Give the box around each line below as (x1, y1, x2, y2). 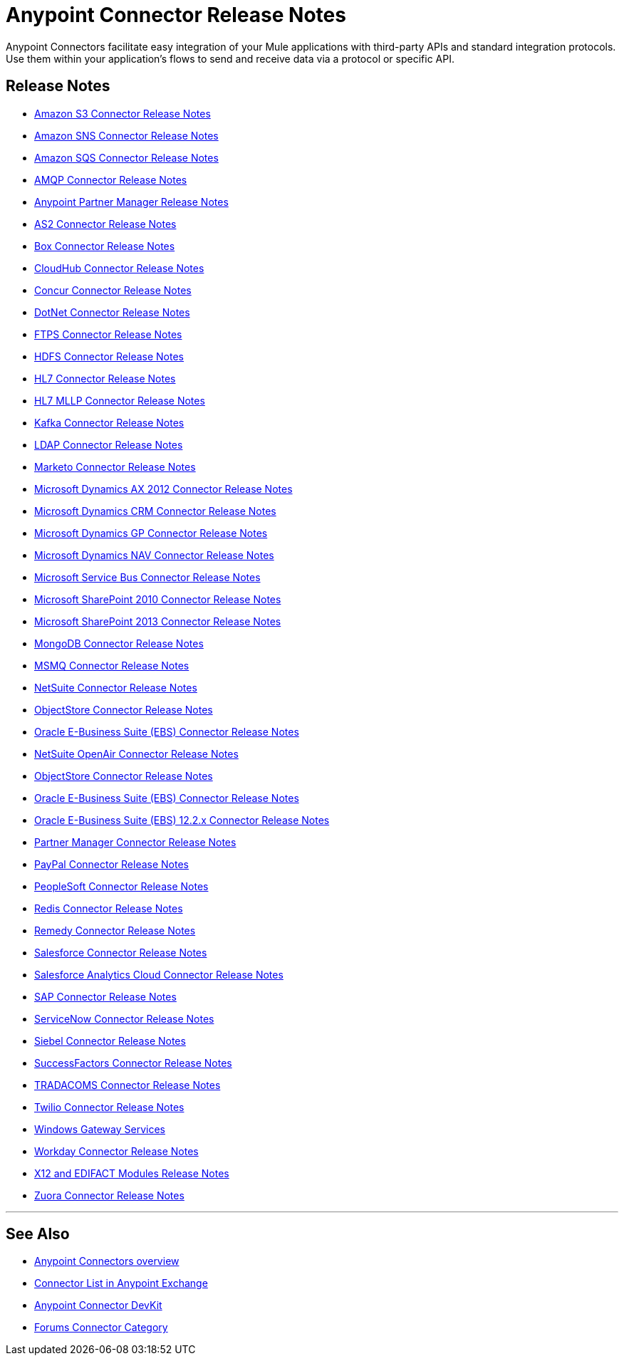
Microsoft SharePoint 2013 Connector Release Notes (34, 615, 281, 627)
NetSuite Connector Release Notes (34, 681, 197, 694)
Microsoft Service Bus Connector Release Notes (34, 570, 261, 583)
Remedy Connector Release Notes (34, 924, 196, 937)
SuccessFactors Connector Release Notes (34, 1056, 232, 1069)
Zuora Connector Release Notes (34, 1189, 184, 1201)
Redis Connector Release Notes (34, 902, 183, 914)
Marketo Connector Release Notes (34, 460, 196, 473)
